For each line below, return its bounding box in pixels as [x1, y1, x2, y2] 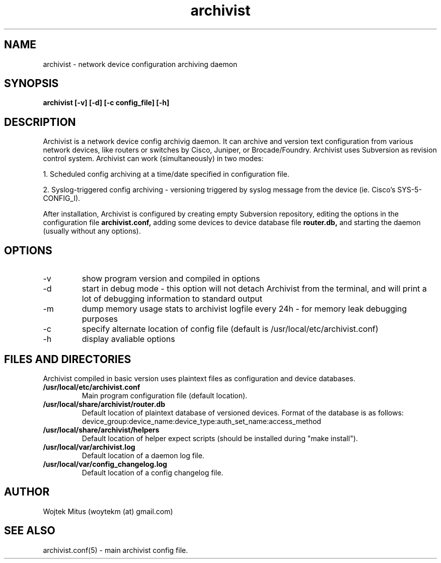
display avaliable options [82, 334, 175, 344]
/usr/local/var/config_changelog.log [43, 459, 167, 468]
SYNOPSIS [4, 77, 59, 90]
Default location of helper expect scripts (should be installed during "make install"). [82, 434, 358, 443]
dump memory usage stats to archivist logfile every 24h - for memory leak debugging [82, 304, 407, 314]
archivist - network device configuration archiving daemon [43, 59, 238, 68]
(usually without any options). [43, 227, 141, 236]
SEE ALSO [4, 524, 55, 537]
